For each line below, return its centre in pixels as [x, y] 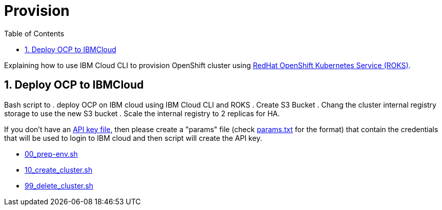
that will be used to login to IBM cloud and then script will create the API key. [133, 138]
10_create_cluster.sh [59, 170]
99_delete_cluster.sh [59, 185]
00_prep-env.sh [51, 154]
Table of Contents [34, 33]
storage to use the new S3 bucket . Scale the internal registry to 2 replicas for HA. [142, 113]
